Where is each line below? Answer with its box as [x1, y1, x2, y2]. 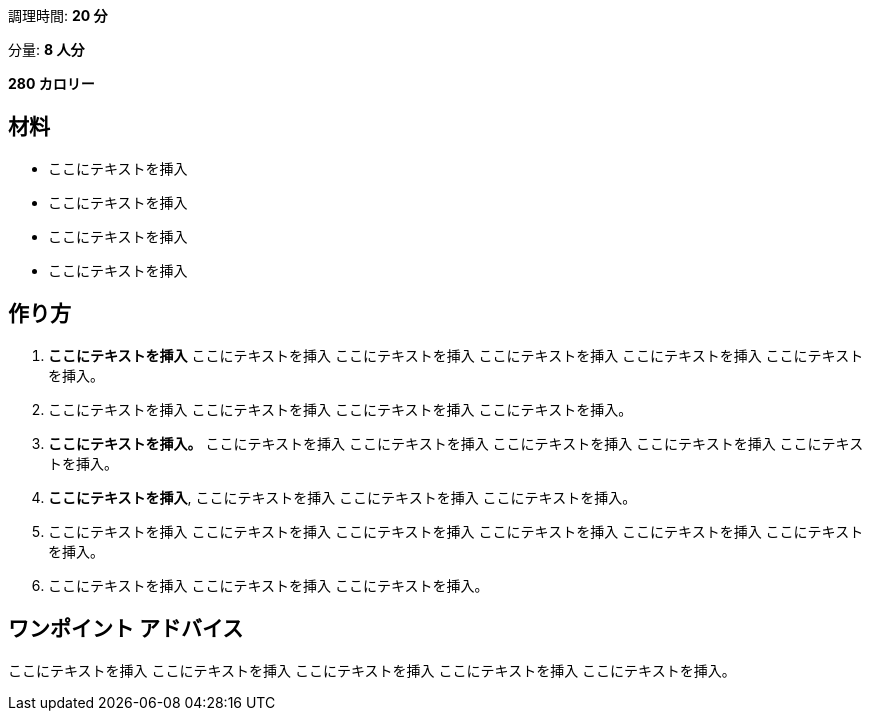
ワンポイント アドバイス [8, 616, 244, 642]
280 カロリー [8, 75, 95, 92]
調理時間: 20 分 [8, 7, 108, 24]
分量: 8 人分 [8, 41, 85, 58]
